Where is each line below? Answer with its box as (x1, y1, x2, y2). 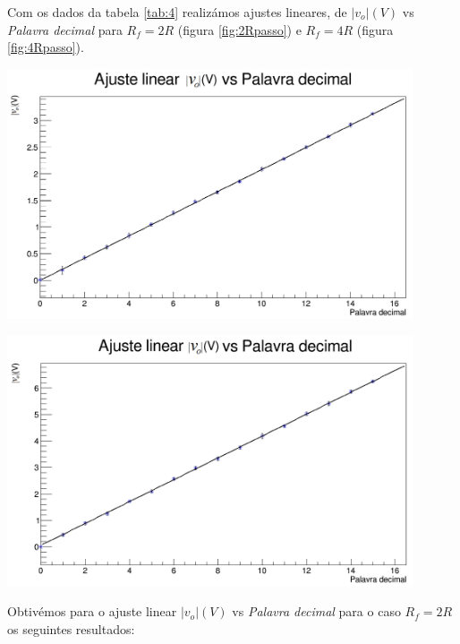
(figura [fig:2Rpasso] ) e (177, 20, 302, 39)
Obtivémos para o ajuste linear (7, 602, 177, 621)
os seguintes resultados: (7, 620, 135, 638)
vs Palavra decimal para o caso (232, 602, 401, 621)
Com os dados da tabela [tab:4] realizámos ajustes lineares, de (7, 3, 347, 21)
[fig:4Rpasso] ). (7, 38, 84, 56)
